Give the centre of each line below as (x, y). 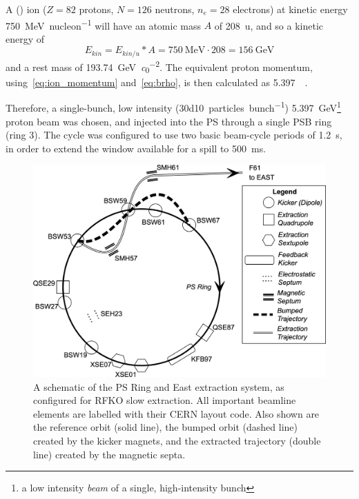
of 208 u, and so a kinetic (269, 25)
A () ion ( (26, 9)
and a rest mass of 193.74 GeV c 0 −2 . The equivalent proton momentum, (159, 67)
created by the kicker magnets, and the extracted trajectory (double (177, 440)
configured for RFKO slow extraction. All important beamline (165, 400)
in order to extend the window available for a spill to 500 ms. (136, 148)
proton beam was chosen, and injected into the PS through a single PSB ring (169, 121)
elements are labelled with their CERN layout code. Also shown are (176, 413)
